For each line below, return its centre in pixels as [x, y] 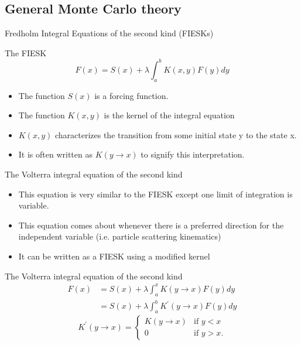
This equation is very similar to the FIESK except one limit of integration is [155, 194]
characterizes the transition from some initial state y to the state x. [176, 134]
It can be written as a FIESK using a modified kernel [114, 256]
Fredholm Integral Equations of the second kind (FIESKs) [109, 33]
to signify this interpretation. [193, 154]
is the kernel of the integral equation [169, 115]
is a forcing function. [131, 95]
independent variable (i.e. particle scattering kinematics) [120, 236]
